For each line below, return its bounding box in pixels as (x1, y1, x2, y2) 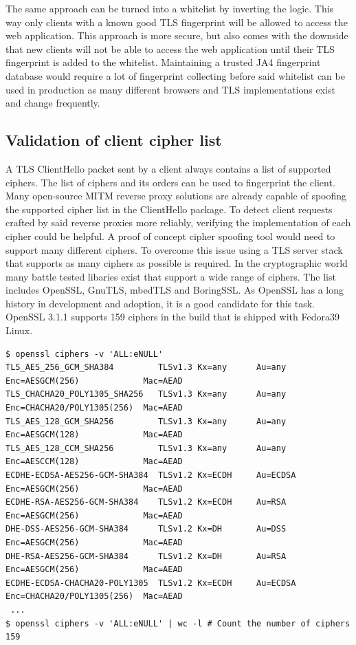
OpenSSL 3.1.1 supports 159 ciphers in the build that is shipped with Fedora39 (5, 309, 340, 324)
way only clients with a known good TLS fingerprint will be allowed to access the (5, 14, 348, 29)
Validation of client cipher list (5, 129, 222, 151)
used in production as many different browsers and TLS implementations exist (5, 82, 335, 96)
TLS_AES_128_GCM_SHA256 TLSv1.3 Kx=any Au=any (5, 416, 287, 426)
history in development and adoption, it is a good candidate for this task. (5, 296, 315, 310)
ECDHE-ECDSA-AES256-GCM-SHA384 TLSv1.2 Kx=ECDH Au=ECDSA (5, 470, 296, 481)
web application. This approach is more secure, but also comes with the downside (5, 28, 348, 43)
